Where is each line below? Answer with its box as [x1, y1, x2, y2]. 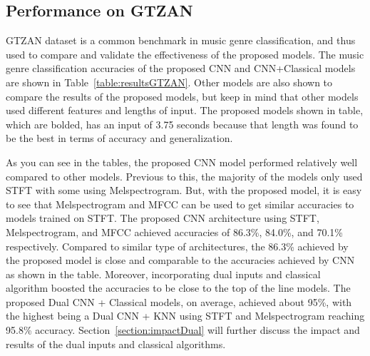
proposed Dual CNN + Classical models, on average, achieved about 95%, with [6, 294, 352, 309]
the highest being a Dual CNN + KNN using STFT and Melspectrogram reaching [6, 308, 365, 323]
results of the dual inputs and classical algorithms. [6, 336, 226, 351]
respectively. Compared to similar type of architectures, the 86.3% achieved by [6, 238, 349, 253]
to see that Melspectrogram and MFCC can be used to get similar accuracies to [6, 196, 354, 211]
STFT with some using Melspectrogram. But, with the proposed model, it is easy [6, 183, 362, 198]
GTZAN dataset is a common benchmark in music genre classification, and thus [6, 33, 356, 48]
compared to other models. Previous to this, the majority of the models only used [6, 168, 363, 183]
